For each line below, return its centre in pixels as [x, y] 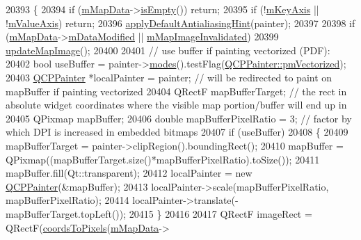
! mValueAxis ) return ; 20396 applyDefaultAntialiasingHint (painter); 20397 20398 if [180, 23]
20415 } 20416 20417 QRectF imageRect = [220, 213]
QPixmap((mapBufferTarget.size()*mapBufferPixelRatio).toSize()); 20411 [163, 159]
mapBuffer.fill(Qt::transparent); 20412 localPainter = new [129, 173]
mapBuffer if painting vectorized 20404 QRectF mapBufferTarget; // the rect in [176, 91]
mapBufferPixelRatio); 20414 [67, 200]
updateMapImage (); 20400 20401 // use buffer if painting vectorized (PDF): [168, 50]
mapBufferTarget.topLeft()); [66, 213]
